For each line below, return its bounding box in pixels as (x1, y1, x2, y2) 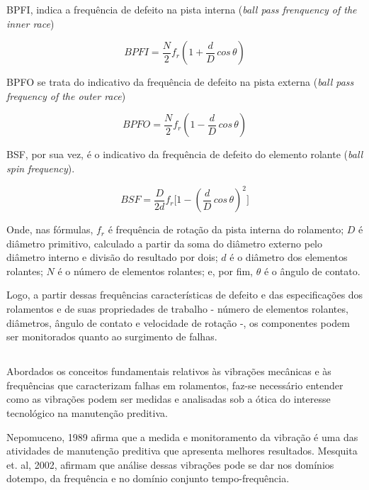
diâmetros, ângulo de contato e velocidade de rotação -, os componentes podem (6, 315, 350, 330)
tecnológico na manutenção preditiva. (6, 405, 168, 420)
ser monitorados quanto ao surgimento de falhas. (6, 329, 217, 344)
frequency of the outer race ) (6, 88, 126, 103)
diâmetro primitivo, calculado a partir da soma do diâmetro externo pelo (6, 235, 322, 250)
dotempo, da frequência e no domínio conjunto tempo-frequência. (6, 471, 290, 486)
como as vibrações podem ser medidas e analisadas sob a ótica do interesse (6, 391, 331, 406)
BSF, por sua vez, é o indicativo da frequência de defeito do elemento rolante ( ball (6, 147, 363, 162)
